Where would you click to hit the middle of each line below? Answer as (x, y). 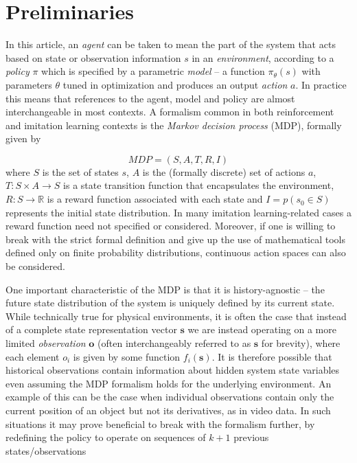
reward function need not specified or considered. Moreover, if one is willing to (171, 226)
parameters (29, 84)
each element (33, 356)
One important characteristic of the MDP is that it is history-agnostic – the (165, 289)
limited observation (46, 343)
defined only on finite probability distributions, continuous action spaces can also (176, 252)
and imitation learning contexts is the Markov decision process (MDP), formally (174, 125)
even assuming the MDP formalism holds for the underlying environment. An (169, 383)
